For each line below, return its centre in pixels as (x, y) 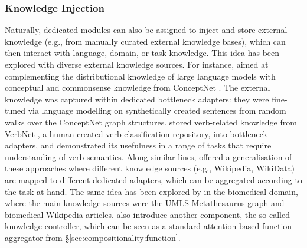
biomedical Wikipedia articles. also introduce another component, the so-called (147, 214)
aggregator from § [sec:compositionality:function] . (93, 237)
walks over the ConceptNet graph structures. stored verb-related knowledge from (151, 122)
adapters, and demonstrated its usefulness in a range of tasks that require (138, 145)
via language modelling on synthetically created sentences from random (157, 110)
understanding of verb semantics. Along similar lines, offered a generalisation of (148, 156)
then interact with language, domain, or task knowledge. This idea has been (142, 53)
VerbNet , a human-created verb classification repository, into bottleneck (136, 133)
